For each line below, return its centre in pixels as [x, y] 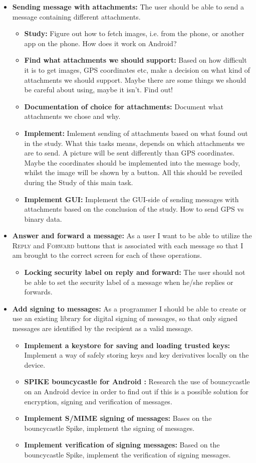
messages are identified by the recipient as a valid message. [102, 328]
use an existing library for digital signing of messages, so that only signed [125, 318]
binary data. [43, 218]
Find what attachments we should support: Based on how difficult [136, 60]
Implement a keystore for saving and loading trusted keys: [127, 345]
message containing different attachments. [76, 16]
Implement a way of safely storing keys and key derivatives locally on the [137, 355]
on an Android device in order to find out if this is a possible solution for [137, 391]
